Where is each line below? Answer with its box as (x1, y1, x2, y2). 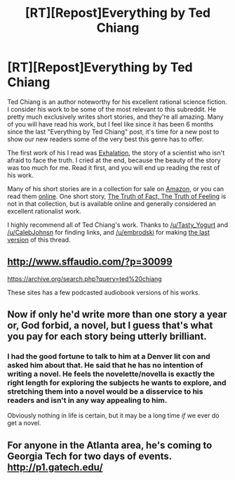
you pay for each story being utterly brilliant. (7, 330, 207, 342)
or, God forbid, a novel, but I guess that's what (7, 320, 213, 332)
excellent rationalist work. (7, 207, 82, 215)
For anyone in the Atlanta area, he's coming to (7, 439, 213, 451)
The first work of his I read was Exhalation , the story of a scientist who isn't (7, 148, 225, 157)
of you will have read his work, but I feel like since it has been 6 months (7, 119, 214, 128)
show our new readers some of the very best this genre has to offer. (7, 135, 204, 143)
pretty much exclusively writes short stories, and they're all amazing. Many (7, 112, 224, 121)
